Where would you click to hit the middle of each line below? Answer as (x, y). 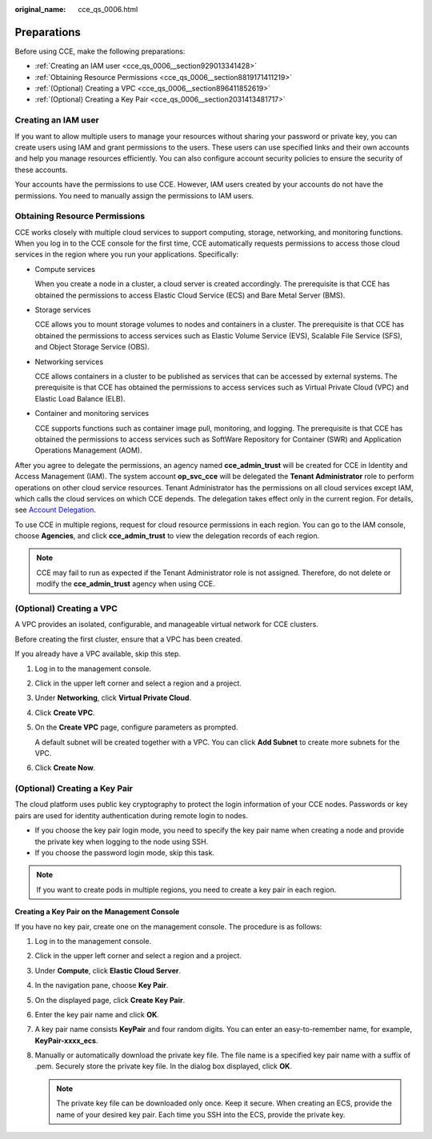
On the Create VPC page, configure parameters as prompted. (136, 727)
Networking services (69, 362)
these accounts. (41, 170)
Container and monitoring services (92, 414)
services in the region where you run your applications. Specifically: (127, 254)
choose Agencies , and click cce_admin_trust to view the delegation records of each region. (167, 536)
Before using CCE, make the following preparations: (100, 51)
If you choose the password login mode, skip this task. (125, 853)
